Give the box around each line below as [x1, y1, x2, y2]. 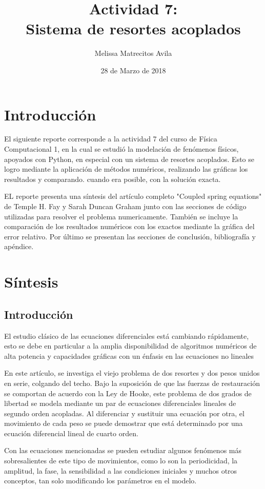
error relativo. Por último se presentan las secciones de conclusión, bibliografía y [4, 231, 256, 241]
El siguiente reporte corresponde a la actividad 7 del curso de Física [4, 133, 217, 144]
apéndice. [4, 241, 34, 252]
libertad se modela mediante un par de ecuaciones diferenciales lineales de [4, 398, 236, 409]
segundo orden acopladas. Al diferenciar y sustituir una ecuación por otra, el [4, 407, 244, 418]
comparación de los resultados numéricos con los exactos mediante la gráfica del [4, 221, 255, 232]
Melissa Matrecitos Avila [94, 48, 172, 58]
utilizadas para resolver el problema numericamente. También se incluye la [4, 211, 238, 221]
